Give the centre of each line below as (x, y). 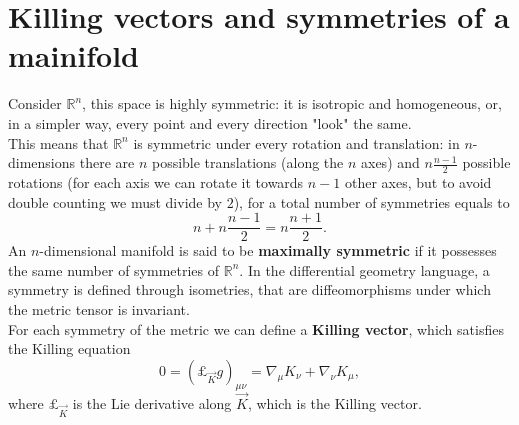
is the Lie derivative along (152, 402)
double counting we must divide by (115, 201)
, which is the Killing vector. (334, 402)
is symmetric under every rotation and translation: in (296, 142)
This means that (58, 142)
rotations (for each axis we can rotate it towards (156, 181)
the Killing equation (69, 348)
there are (107, 162)
